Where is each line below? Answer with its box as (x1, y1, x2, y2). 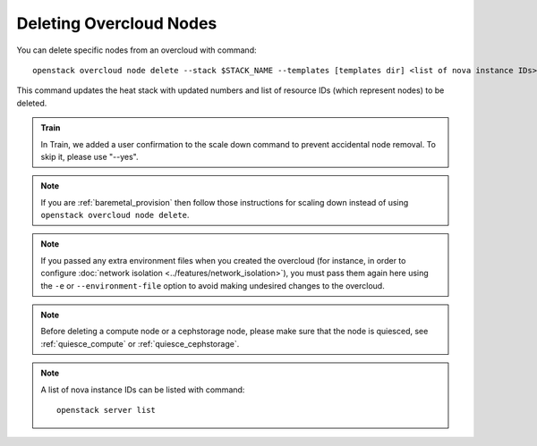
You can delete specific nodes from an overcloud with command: (16, 45, 257, 55)
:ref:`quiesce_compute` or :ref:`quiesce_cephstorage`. (40, 338, 240, 349)
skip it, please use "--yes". (40, 151, 139, 162)
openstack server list (56, 405, 157, 415)
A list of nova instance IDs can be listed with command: (40, 384, 245, 395)
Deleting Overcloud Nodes (16, 13, 217, 33)
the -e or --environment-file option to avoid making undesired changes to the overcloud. (40, 280, 385, 290)
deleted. (16, 97, 47, 108)
